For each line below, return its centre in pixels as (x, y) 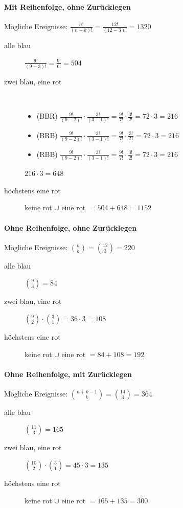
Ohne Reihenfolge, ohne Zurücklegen (71, 227)
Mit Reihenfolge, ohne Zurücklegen (67, 6)
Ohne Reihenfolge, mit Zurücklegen (68, 374)
